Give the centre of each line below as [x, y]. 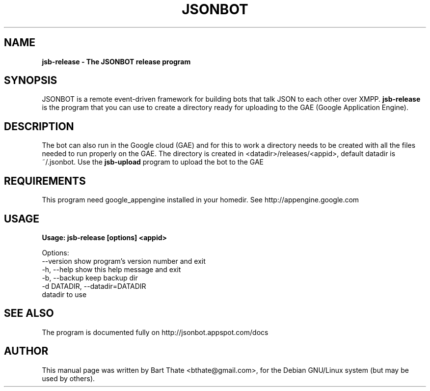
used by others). [68, 378]
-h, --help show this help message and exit [111, 269]
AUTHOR [26, 351]
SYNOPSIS [31, 81]
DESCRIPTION [39, 126]
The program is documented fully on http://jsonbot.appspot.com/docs [155, 332]
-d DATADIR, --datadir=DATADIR [94, 286]
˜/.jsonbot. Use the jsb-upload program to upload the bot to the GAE [153, 162]
